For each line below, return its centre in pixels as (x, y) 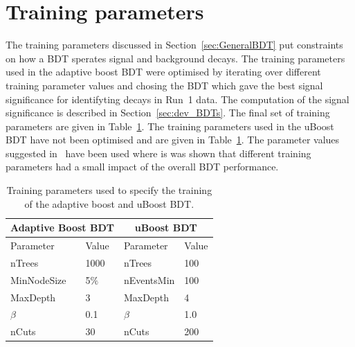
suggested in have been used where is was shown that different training (158, 153)
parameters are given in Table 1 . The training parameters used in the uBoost (170, 126)
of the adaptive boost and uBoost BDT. (109, 203)
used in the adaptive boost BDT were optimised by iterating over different (163, 72)
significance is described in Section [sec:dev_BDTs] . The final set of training (168, 113)
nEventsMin (149, 279)
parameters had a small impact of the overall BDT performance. (142, 167)
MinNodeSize (38, 279)
